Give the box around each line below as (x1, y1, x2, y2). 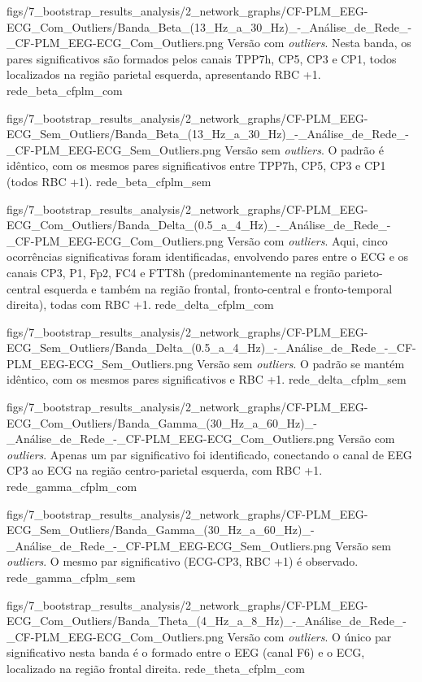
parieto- (344, 263, 383, 280)
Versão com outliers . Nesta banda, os (227, 34, 411, 51)
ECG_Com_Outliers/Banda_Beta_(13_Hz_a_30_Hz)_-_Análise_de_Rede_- (7, 18, 412, 35)
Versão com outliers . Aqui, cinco (227, 232, 388, 249)
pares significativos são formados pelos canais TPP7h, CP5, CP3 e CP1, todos (7, 50, 397, 67)
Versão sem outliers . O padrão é (224, 141, 384, 158)
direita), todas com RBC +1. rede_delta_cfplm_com (7, 296, 274, 313)
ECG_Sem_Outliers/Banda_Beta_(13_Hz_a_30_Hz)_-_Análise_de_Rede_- (7, 125, 409, 142)
